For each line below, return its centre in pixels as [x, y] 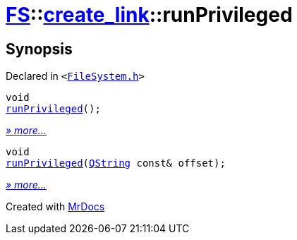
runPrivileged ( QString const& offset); [116, 163]
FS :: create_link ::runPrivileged [149, 15]
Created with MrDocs [55, 207]
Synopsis [39, 49]
